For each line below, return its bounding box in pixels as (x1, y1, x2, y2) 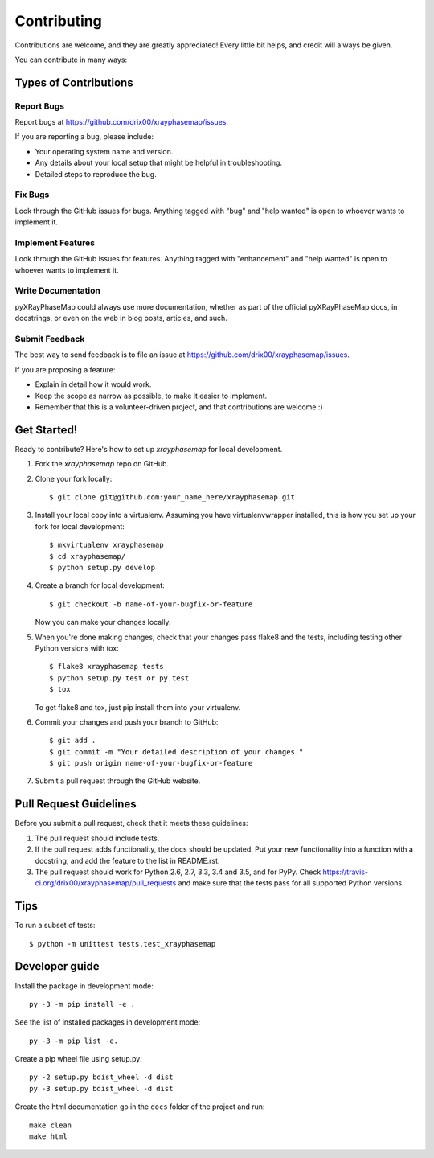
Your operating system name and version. (35, 146, 174, 156)
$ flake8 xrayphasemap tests (49, 662, 164, 671)
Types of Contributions (14, 76, 133, 89)
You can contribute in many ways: (14, 55, 128, 64)
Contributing (14, 12, 102, 30)
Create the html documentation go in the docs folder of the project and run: (14, 1102, 265, 1111)
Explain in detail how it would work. (35, 380, 152, 389)
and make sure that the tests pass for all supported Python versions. (178, 878, 404, 888)
